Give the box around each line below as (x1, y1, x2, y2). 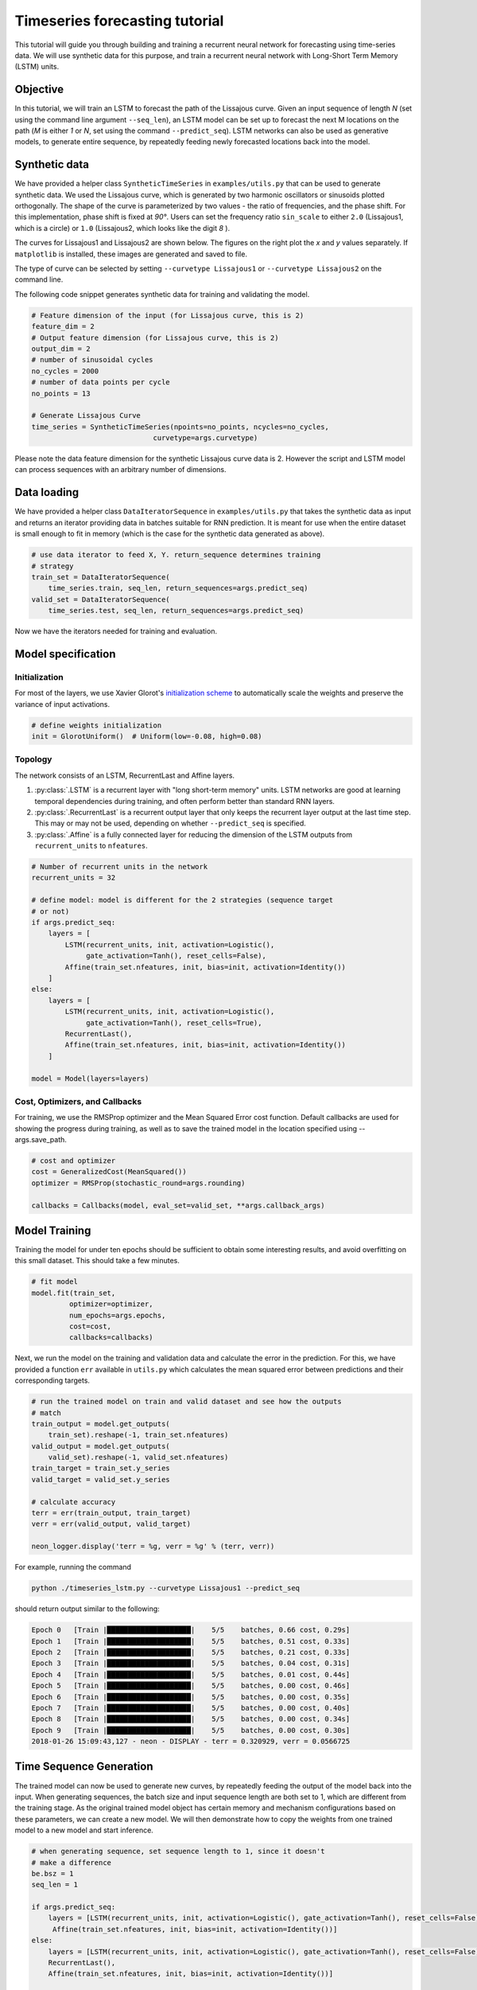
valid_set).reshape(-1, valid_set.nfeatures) (48, 1453, 229, 1462)
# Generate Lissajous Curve (31, 411, 141, 420)
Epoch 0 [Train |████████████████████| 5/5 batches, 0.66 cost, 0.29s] (31, 1625, 351, 1635)
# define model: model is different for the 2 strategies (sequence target (31, 895, 334, 905)
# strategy (31, 561, 74, 571)
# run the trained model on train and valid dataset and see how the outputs (31, 1397, 342, 1407)
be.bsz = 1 (31, 1869, 74, 1878)
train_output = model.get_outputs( (31, 1419, 170, 1428)
